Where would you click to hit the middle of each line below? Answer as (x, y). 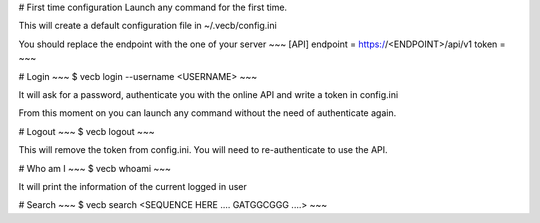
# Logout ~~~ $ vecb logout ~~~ (86, 131)
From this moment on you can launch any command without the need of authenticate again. (207, 113)
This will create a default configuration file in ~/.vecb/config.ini (147, 26)
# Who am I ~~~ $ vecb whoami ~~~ (95, 168)
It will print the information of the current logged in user (132, 186)
